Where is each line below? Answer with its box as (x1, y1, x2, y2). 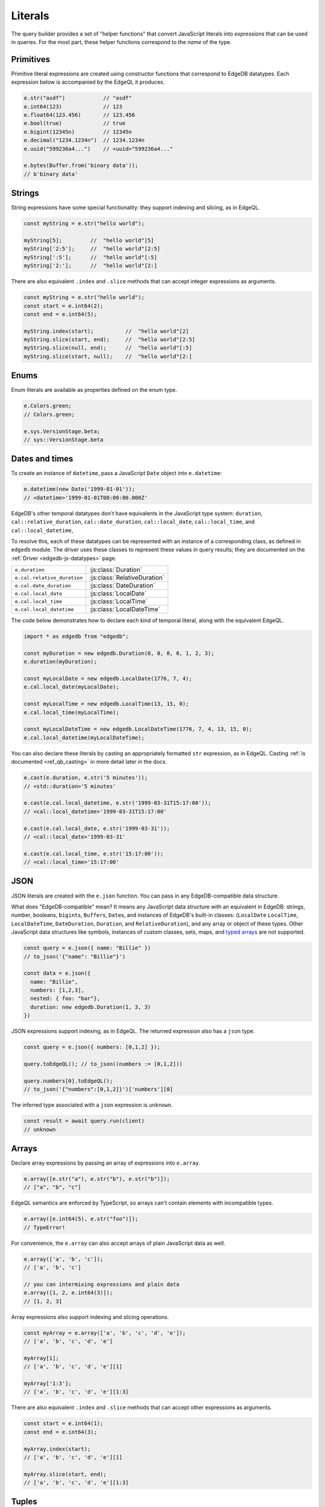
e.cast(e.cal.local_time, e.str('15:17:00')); (23, 850, 164, 857)
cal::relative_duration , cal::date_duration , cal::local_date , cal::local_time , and (11, 518, 255, 526)
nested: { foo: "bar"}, (30, 995, 101, 1002)
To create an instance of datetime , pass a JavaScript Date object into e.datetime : (11, 470, 222, 477)
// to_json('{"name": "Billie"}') (23, 953, 126, 960)
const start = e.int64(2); (23, 302, 104, 309)
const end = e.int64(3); (23, 1429, 97, 1435)
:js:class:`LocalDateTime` (89, 605, 161, 614)
